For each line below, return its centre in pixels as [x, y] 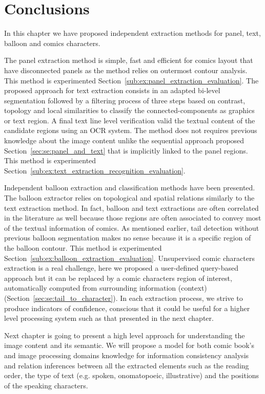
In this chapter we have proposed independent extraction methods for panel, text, [132, 33]
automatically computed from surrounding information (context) [106, 288]
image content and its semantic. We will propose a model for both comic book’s [129, 345]
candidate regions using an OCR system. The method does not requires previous [131, 130]
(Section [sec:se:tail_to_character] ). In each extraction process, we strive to [124, 298]
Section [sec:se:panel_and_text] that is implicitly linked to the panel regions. [126, 150]
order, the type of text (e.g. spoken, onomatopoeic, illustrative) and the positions [132, 375]
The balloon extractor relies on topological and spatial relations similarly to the [129, 198]
